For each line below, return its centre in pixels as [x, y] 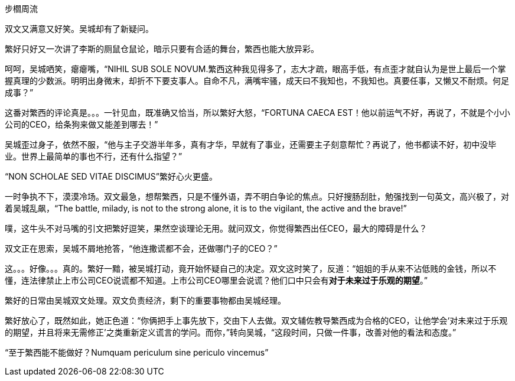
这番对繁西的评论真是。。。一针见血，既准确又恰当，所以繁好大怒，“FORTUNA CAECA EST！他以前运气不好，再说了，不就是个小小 [257, 113]
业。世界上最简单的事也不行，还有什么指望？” [94, 156]
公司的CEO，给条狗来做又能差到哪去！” [82, 124]
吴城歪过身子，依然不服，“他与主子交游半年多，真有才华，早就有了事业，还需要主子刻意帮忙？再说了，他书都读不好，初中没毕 [251, 144]
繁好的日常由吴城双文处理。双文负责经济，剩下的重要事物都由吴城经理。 [145, 300]
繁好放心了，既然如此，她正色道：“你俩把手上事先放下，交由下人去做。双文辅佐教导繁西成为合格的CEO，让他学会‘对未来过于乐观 [256, 320]
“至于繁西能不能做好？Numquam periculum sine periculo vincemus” [137, 352]
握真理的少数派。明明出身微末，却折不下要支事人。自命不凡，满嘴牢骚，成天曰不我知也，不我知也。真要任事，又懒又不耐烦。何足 [257, 81]
